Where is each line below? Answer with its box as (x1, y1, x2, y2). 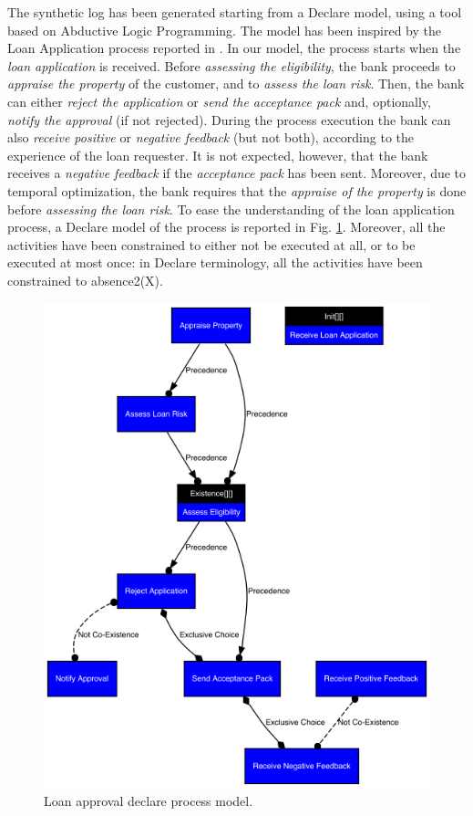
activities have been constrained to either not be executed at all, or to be (7, 235, 416, 254)
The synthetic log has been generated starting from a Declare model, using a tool (7, 3, 462, 21)
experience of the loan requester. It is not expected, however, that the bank (7, 145, 428, 164)
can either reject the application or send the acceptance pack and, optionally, (7, 91, 431, 110)
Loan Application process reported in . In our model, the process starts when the (7, 38, 461, 58)
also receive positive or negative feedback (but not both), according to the (7, 128, 415, 147)
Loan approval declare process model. (44, 790, 253, 810)
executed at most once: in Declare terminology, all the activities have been (7, 253, 423, 272)
